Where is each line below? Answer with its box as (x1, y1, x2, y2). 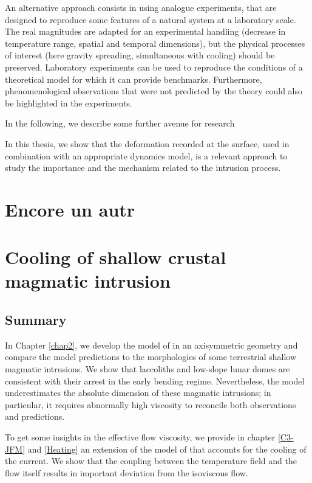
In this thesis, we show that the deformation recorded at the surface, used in (5, 137, 290, 150)
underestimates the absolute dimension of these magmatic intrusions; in (5, 386, 271, 399)
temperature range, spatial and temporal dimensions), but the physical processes (5, 36, 305, 49)
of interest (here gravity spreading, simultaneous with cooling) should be (5, 49, 275, 61)
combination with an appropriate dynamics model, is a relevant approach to (5, 149, 288, 162)
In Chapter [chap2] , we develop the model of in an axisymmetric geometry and (5, 338, 298, 351)
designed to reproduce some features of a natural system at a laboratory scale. (5, 13, 296, 26)
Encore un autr (5, 196, 135, 221)
